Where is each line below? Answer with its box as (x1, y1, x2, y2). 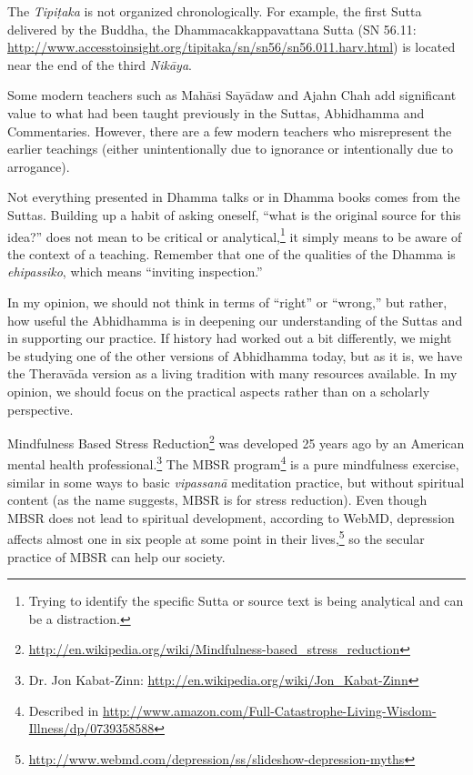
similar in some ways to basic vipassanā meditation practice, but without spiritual (7, 472, 465, 491)
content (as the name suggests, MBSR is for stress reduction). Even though (7, 490, 428, 509)
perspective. (7, 399, 74, 418)
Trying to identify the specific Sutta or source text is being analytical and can (28, 591, 464, 610)
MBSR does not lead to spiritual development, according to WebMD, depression (7, 508, 455, 527)
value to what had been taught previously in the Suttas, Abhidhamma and (7, 103, 425, 122)
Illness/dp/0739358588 (28, 719, 155, 738)
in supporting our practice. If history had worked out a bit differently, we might (7, 328, 452, 347)
